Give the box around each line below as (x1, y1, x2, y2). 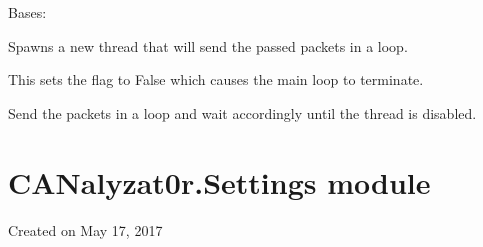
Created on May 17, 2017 (8, 219, 163, 240)
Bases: (8, 2, 47, 22)
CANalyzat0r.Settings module (8, 161, 431, 202)
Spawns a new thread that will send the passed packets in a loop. (8, 35, 408, 56)
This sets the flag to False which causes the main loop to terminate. (8, 69, 424, 90)
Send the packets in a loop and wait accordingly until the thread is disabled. (8, 102, 477, 123)
